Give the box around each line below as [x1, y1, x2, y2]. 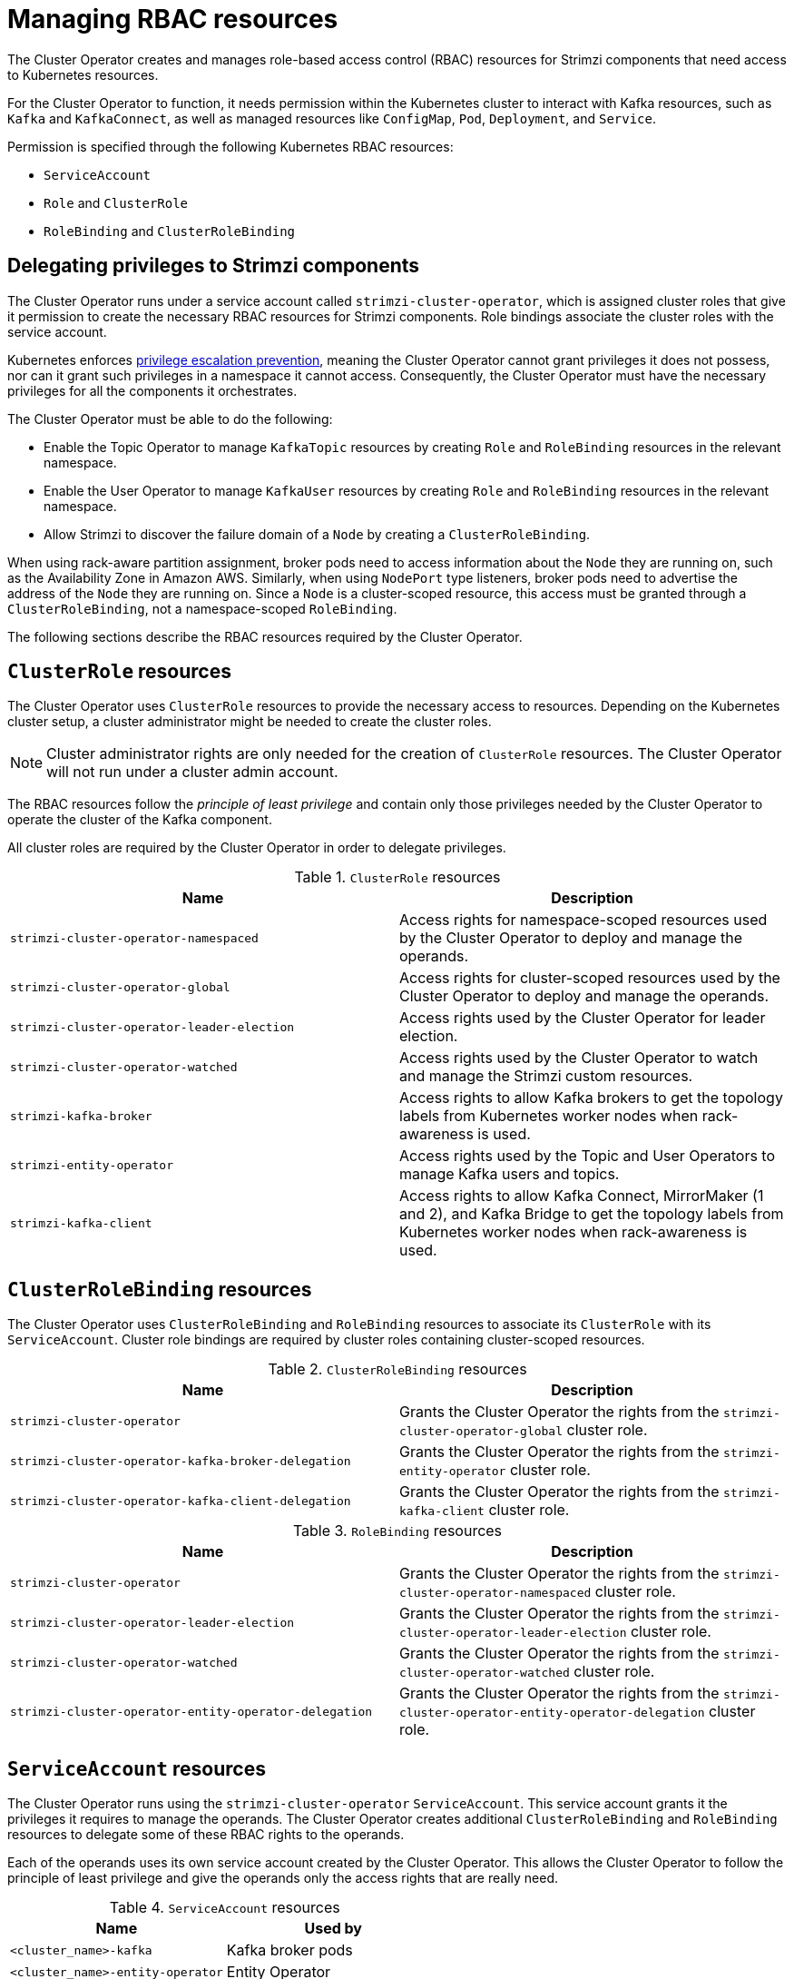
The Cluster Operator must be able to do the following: [7, 410, 333, 427]
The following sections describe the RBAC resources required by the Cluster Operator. [7, 628, 523, 645]
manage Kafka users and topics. [399, 1165, 620, 1184]
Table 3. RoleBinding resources [292, 1521, 503, 1541]
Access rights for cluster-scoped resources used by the [399, 969, 780, 988]
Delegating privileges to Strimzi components [7, 254, 420, 278]
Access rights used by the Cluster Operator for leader [399, 1009, 766, 1028]
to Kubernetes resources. [7, 66, 159, 83]
